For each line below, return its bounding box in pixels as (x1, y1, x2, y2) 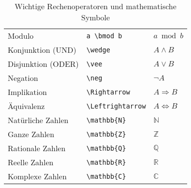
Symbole (81, 12, 110, 23)
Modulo (8, 30, 34, 41)
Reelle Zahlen (8, 157, 54, 168)
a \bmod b (86, 31, 122, 40)
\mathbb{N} (86, 116, 126, 124)
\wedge (86, 46, 110, 54)
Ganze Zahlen (8, 128, 55, 140)
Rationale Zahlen (8, 142, 66, 154)
